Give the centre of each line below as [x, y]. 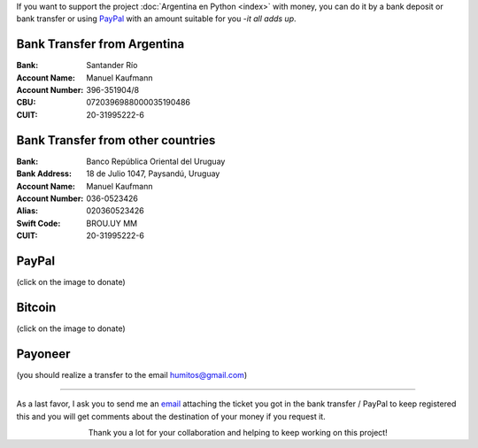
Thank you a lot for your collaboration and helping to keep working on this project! [238, 433]
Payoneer [43, 354]
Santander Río [112, 66]
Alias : [27, 211]
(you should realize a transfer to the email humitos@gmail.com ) [132, 375]
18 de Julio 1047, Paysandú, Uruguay [153, 174]
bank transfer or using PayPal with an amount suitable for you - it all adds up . [156, 19]
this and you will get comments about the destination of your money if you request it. [171, 416]
